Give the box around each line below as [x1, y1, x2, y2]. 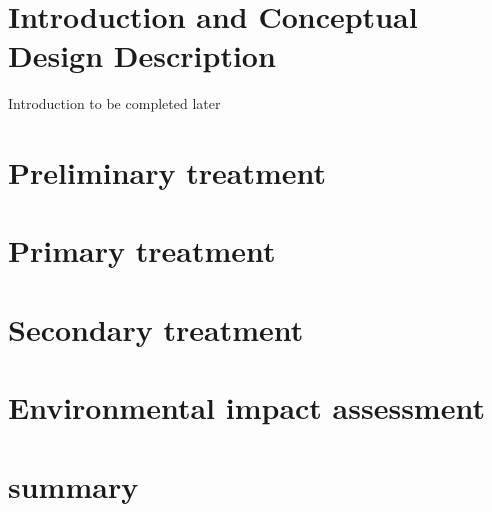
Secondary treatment [8, 308, 304, 349]
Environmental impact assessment [8, 387, 485, 428]
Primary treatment [8, 230, 276, 271]
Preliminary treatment [8, 152, 326, 193]
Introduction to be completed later [8, 93, 221, 114]
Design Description [8, 35, 276, 76]
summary [8, 465, 139, 506]
